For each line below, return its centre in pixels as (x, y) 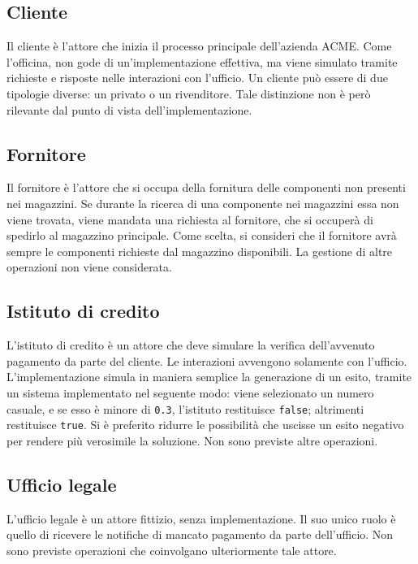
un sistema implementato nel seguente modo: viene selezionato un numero (190, 392)
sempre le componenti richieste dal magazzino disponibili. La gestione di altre (200, 251)
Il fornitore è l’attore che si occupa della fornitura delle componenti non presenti (206, 187)
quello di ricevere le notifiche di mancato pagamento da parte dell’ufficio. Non (200, 534)
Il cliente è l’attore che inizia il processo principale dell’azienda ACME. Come (199, 46)
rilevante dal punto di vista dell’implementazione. (129, 109)
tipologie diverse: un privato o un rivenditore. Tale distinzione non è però (189, 93)
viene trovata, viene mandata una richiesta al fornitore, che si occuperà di (190, 219)
